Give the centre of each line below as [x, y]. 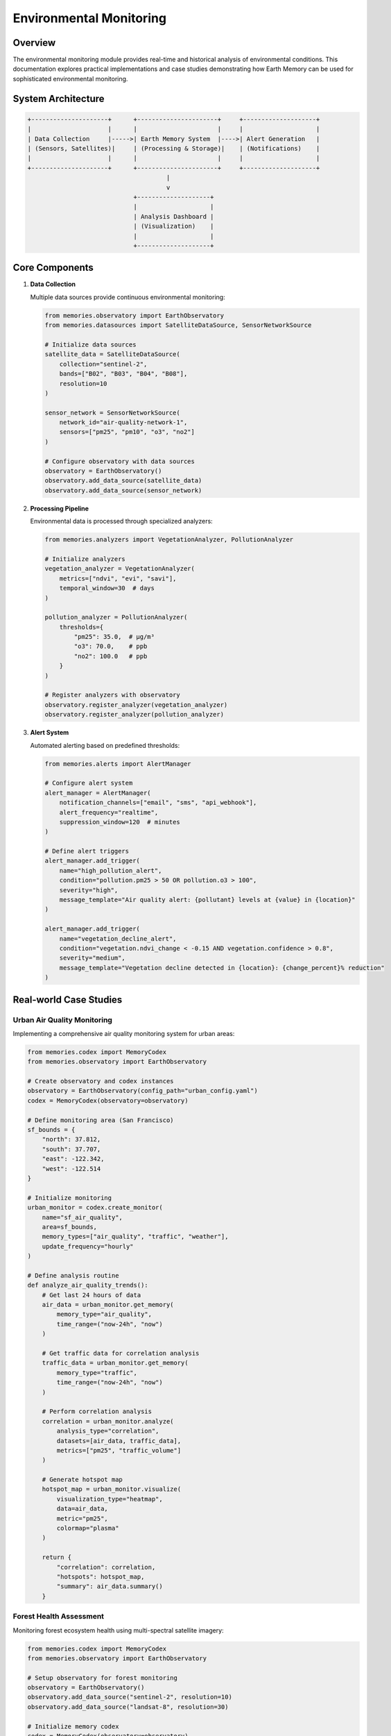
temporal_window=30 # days [107, 588]
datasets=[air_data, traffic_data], [119, 1441]
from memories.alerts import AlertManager [118, 763]
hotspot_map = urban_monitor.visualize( [112, 1489]
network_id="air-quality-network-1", [123, 423]
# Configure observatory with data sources [120, 461]
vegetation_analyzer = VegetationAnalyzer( [120, 569]
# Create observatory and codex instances [101, 1081]
